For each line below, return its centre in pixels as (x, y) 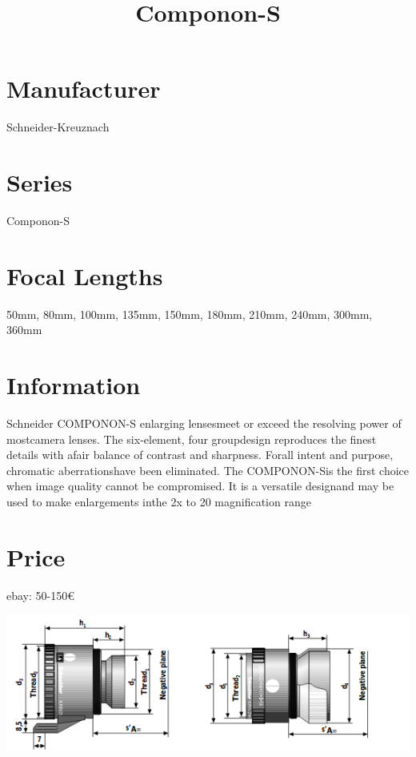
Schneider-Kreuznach (58, 127)
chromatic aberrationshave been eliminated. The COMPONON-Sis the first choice (208, 470)
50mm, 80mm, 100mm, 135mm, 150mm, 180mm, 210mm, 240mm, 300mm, (190, 314)
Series (40, 182)
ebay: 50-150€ (40, 595)
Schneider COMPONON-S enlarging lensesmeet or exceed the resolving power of (204, 423)
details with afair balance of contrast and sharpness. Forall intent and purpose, (200, 455)
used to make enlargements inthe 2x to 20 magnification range (159, 502)
